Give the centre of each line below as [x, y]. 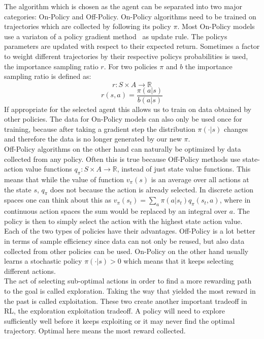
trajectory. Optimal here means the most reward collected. [95, 331]
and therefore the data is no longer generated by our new [93, 139]
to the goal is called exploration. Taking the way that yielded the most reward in [130, 290]
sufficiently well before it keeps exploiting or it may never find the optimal [120, 320]
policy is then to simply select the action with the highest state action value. [123, 221]
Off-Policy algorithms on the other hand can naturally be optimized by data [123, 148]
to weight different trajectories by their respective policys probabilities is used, [126, 56]
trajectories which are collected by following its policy [88, 26]
